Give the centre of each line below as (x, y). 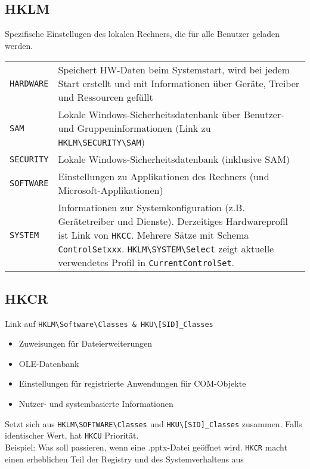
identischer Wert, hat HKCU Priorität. (72, 435)
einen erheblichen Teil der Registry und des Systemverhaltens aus (124, 459)
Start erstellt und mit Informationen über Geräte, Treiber (179, 84)
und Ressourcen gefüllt (106, 97)
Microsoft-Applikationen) (111, 190)
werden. (19, 45)
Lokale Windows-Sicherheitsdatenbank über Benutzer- (171, 115)
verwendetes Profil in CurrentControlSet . (146, 263)
